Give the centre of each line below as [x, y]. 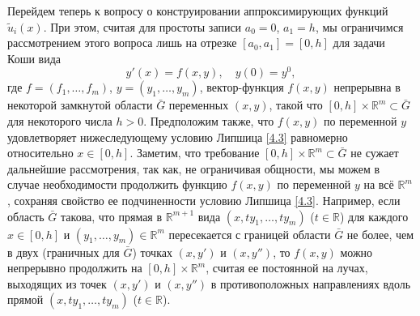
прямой [25, 299]
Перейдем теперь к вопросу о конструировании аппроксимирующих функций [198, 11]
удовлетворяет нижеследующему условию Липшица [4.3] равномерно [178, 137]
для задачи [359, 43]
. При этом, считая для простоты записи [142, 26]
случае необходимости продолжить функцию [117, 184]
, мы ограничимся [359, 26]
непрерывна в [367, 87]
